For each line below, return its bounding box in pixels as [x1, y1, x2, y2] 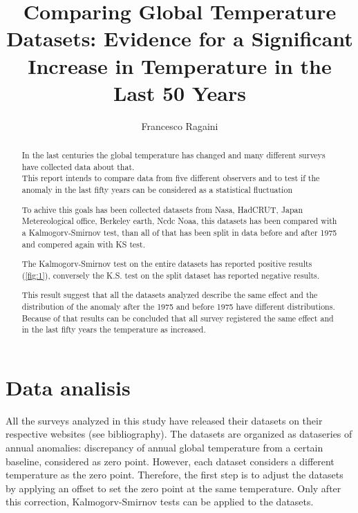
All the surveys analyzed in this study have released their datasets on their [6, 413, 323, 427]
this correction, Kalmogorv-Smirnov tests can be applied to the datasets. [6, 494, 314, 509]
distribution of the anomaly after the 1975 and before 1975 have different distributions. [21, 300, 335, 312]
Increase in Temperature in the [28, 51, 332, 80]
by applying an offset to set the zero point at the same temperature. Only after [6, 481, 341, 495]
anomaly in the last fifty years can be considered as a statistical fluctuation [21, 184, 292, 196]
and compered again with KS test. [21, 238, 145, 250]
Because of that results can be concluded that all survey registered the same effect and [21, 312, 334, 324]
